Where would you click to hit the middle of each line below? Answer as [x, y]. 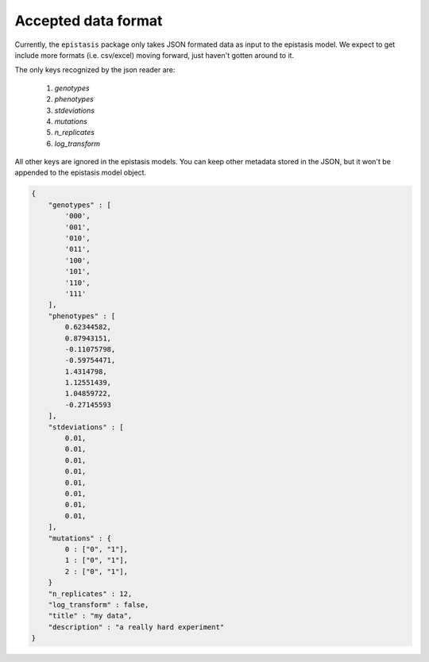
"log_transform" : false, [99, 604]
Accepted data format [89, 21]
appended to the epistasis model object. [81, 173]
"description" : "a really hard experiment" [136, 627]
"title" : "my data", [90, 616]
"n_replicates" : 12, [90, 594]
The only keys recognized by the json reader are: [95, 70]
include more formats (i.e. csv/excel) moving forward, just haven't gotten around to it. [154, 55]
